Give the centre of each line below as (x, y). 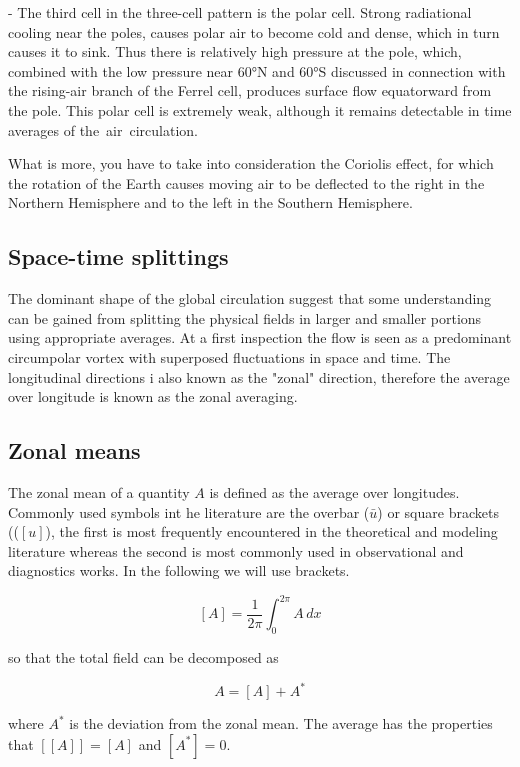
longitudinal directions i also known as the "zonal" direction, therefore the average (259, 376)
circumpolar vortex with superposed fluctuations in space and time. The (229, 356)
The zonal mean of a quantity (99, 491)
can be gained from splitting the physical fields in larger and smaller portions (245, 317)
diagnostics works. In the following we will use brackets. (179, 570)
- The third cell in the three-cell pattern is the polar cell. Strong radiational (240, 12)
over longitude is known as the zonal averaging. (153, 396)
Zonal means (74, 450)
